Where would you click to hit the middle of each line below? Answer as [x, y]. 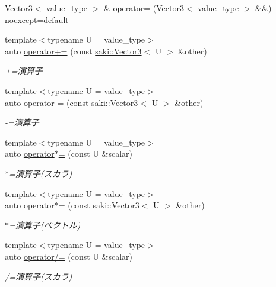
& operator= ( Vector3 [144, 8]
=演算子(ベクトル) [45, 225]
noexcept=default [37, 19]
